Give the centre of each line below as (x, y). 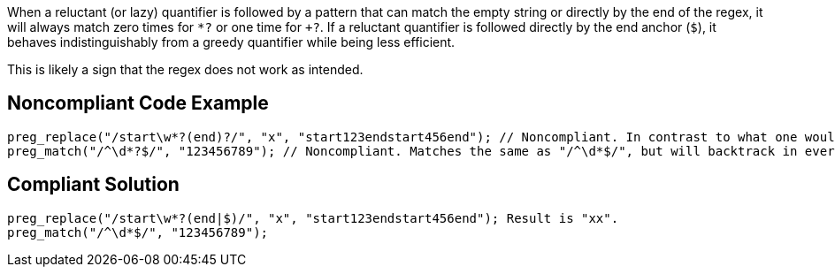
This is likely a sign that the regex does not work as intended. (185, 69)
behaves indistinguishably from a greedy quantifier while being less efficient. (231, 42)
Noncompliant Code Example (138, 103)
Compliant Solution (93, 185)
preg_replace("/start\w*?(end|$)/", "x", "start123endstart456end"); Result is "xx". (313, 218)
